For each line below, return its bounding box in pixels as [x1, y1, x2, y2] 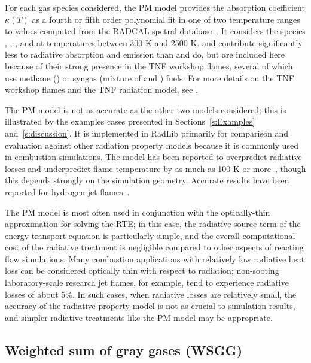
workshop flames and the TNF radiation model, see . [5, 83, 198, 96]
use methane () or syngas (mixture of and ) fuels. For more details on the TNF [5, 71, 294, 84]
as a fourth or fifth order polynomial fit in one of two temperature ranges [32, 13, 300, 25]
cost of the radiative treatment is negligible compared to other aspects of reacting [5, 241, 304, 253]
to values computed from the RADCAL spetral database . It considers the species [5, 25, 306, 37]
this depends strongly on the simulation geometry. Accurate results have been [5, 174, 289, 186]
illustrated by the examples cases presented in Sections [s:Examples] [5, 115, 255, 128]
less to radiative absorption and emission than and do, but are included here [5, 48, 285, 60]
